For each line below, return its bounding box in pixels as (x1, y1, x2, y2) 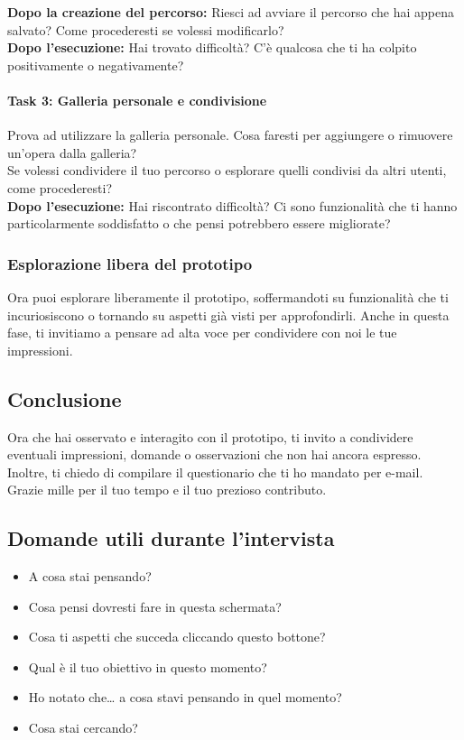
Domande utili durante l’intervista (7, 524, 335, 552)
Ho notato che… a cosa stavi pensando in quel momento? (28, 688, 342, 707)
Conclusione (7, 384, 122, 412)
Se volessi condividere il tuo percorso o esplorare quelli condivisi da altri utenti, (7, 161, 447, 180)
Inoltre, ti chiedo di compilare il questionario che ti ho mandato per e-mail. (7, 462, 423, 481)
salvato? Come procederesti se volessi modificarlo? (7, 20, 284, 39)
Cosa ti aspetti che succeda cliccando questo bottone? (28, 627, 326, 646)
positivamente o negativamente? (7, 55, 184, 74)
